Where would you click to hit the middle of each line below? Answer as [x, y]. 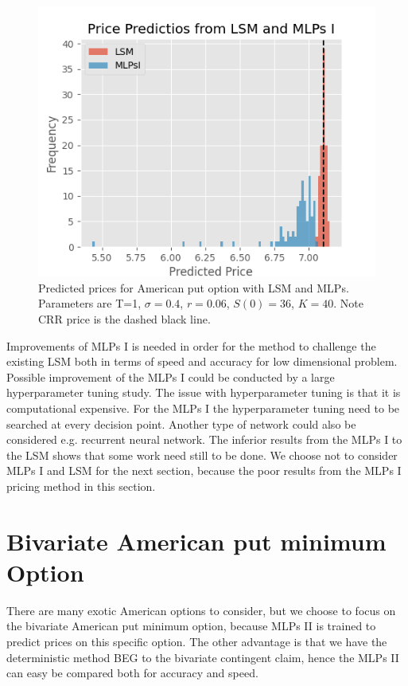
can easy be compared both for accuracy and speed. [132, 673]
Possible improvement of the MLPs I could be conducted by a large [171, 376]
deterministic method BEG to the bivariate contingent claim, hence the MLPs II [203, 657]
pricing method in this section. [81, 486]
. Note [348, 303]
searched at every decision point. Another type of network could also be [181, 423]
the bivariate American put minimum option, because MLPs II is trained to [191, 626]
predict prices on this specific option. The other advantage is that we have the [197, 641]
